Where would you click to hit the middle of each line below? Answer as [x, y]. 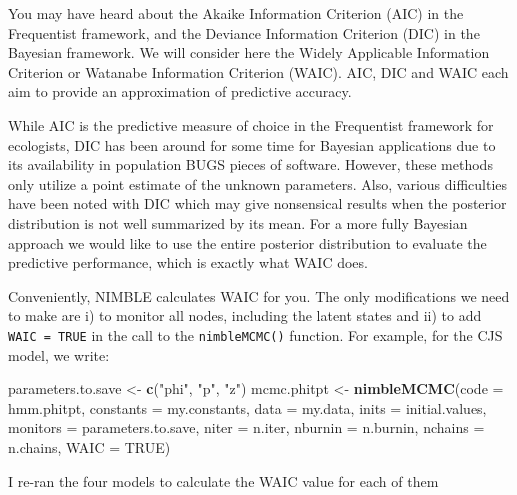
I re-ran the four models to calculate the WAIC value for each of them [223, 480]
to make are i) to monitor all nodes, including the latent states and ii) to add [245, 315]
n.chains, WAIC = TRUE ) [89, 446]
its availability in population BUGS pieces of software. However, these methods [250, 164]
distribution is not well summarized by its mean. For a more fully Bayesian [238, 222]
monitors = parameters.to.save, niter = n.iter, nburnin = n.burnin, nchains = [246, 427]
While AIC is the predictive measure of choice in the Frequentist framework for [251, 124]
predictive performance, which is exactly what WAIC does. [188, 262]
